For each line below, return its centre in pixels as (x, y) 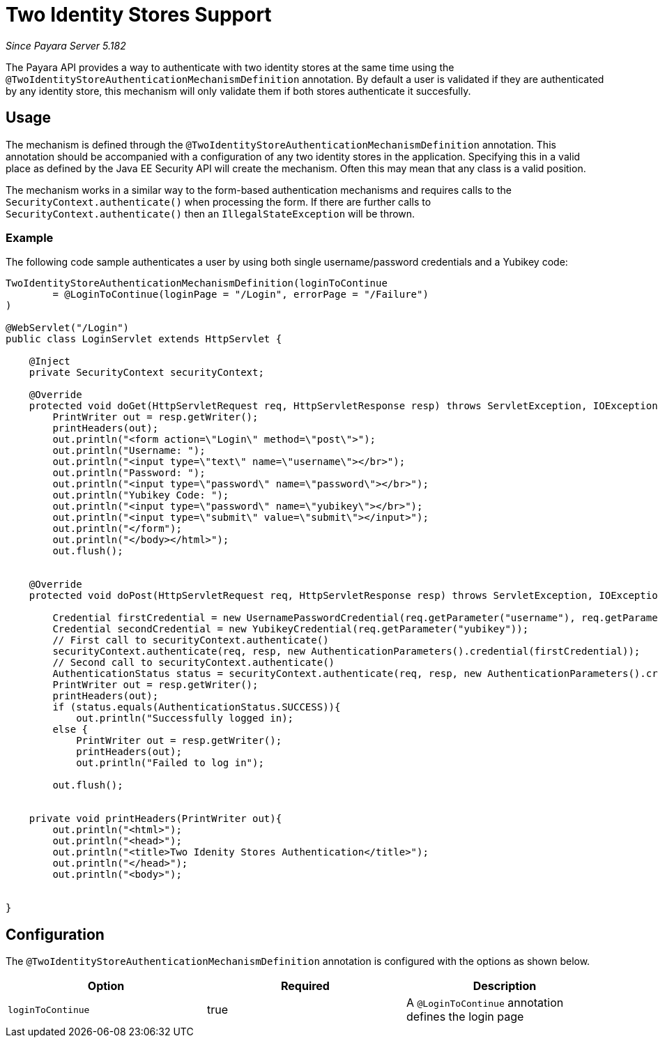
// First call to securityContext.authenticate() (191, 640)
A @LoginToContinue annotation (485, 1003)
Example (30, 237)
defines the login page (465, 1017)
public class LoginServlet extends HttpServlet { (144, 339)
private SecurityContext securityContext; (146, 373)
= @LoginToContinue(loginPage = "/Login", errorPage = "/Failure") (240, 295)
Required (305, 986)
